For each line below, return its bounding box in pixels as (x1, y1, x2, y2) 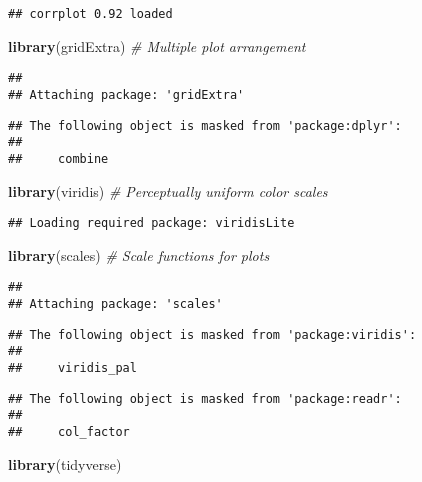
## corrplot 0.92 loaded (8, 7, 173, 21)
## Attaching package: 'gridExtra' (8, 87, 245, 102)
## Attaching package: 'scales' (8, 297, 223, 312)
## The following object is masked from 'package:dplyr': (8, 118, 402, 133)
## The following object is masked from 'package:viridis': (8, 327, 417, 342)
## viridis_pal (8, 361, 137, 375)
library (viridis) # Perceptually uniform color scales (8, 180, 328, 201)
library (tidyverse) (8, 453, 122, 474)
